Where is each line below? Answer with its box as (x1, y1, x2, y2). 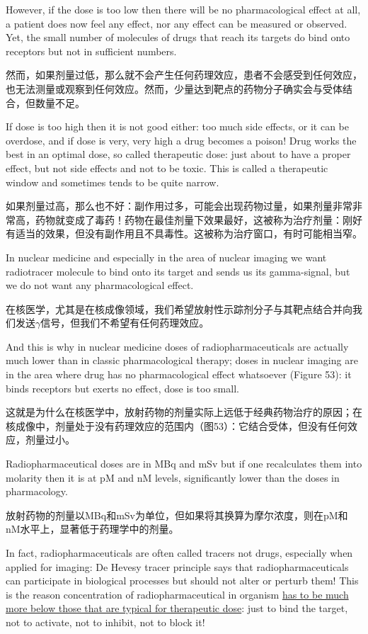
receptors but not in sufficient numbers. (6, 43, 177, 58)
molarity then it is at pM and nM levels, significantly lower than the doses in (6, 470, 340, 485)
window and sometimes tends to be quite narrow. (6, 174, 219, 189)
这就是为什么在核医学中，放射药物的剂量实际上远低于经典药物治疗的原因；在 (6, 404, 362, 419)
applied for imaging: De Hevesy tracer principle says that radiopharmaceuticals (6, 559, 349, 574)
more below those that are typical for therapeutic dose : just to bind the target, (6, 601, 348, 616)
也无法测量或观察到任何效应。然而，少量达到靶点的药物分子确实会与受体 (6, 81, 343, 96)
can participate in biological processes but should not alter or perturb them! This (6, 573, 359, 588)
